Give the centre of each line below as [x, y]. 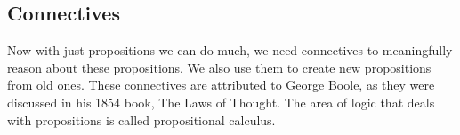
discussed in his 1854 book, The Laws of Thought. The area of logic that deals [221, 102]
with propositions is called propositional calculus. [141, 119]
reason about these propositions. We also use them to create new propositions [219, 67]
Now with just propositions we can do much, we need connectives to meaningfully [230, 50]
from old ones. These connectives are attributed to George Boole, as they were [221, 85]
